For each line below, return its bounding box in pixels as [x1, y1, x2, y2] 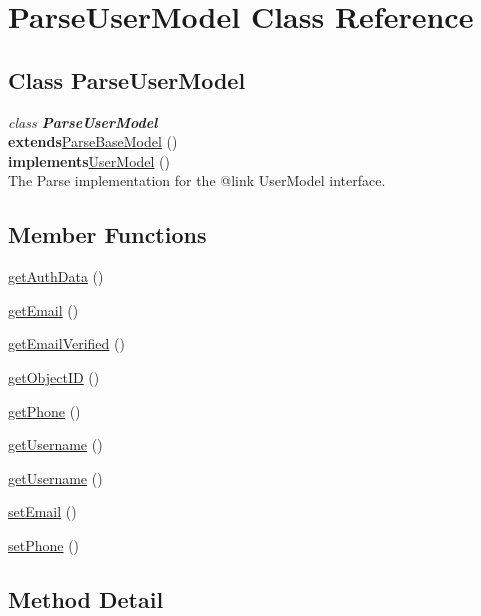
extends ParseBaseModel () [8, 131, 178, 152]
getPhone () [8, 400, 81, 421]
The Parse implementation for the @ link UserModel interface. [8, 170, 386, 191]
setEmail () [8, 501, 77, 522]
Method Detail [8, 583, 164, 614]
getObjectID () [8, 366, 100, 387]
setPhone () [8, 534, 80, 555]
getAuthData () [8, 266, 104, 287]
